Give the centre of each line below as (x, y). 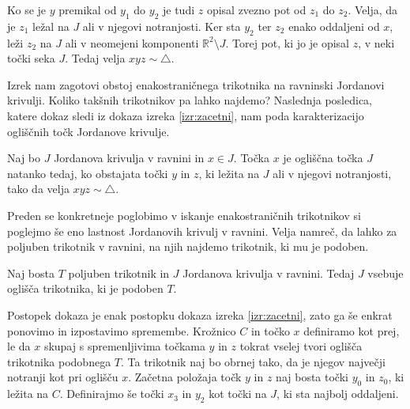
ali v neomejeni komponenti (132, 42)
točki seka (31, 58)
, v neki (376, 42)
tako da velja (38, 189)
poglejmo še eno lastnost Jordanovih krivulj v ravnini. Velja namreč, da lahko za (202, 231)
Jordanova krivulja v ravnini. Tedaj (269, 273)
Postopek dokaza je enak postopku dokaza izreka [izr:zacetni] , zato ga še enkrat (200, 314)
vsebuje (386, 273)
